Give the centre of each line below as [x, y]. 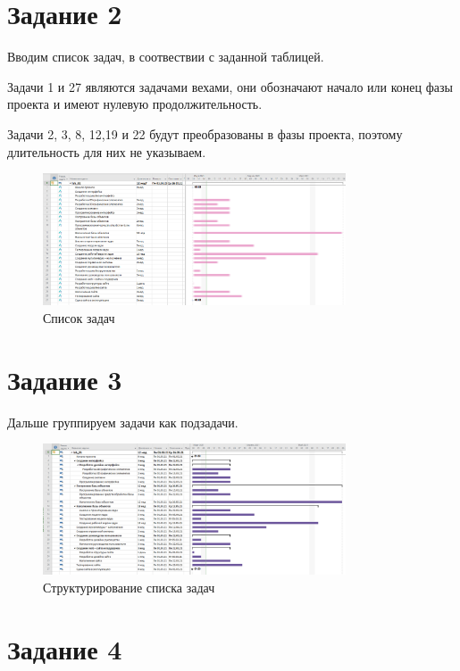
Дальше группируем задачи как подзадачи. [123, 422]
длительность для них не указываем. [107, 151]
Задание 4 [65, 648]
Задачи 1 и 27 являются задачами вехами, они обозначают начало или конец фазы [230, 86]
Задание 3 [65, 379]
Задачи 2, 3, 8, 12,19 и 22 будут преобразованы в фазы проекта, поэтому [205, 133]
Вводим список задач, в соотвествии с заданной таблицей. [166, 57]
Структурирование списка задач [129, 587]
